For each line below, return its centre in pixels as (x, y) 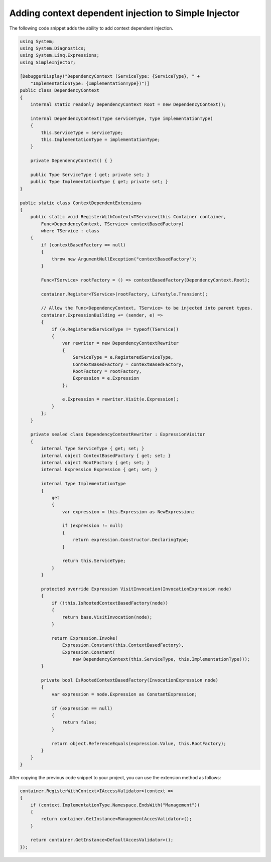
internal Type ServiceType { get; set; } (93, 449)
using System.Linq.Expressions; (60, 55)
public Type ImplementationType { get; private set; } (99, 182)
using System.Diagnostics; (53, 48)
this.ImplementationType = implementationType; (101, 140)
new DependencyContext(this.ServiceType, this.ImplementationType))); (162, 659)
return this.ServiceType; (94, 561)
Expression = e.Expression (106, 378)
